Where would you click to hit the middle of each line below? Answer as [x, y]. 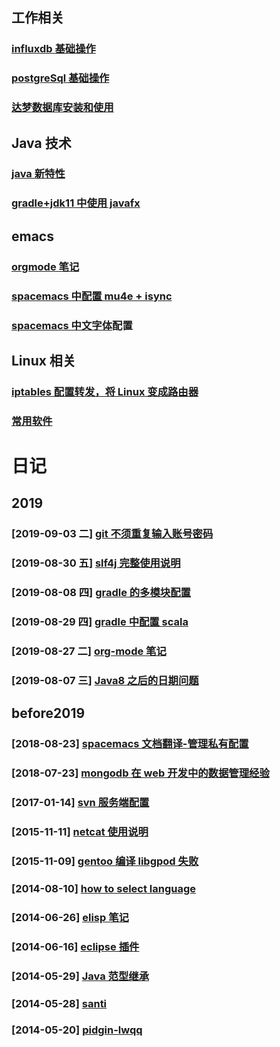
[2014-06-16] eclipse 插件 [75, 946]
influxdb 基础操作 [53, 49]
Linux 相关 [43, 360]
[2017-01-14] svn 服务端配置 [80, 803]
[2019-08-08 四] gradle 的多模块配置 [101, 593]
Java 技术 [41, 143]
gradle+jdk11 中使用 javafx [76, 203]
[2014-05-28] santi [59, 1003]
